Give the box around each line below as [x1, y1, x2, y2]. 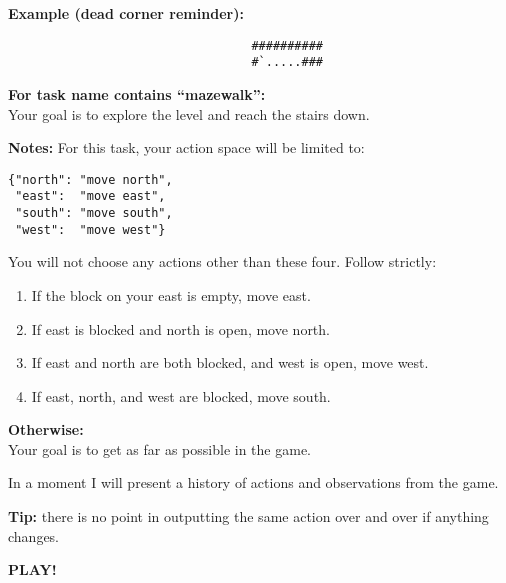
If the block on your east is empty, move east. [31, 284, 311, 305]
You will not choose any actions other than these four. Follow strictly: [8, 251, 437, 272]
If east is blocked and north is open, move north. [31, 318, 330, 339]
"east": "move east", [15, 189, 166, 204]
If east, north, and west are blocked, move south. [31, 385, 331, 406]
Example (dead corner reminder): [8, 3, 244, 23]
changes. [8, 525, 60, 546]
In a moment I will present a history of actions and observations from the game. [8, 472, 499, 493]
